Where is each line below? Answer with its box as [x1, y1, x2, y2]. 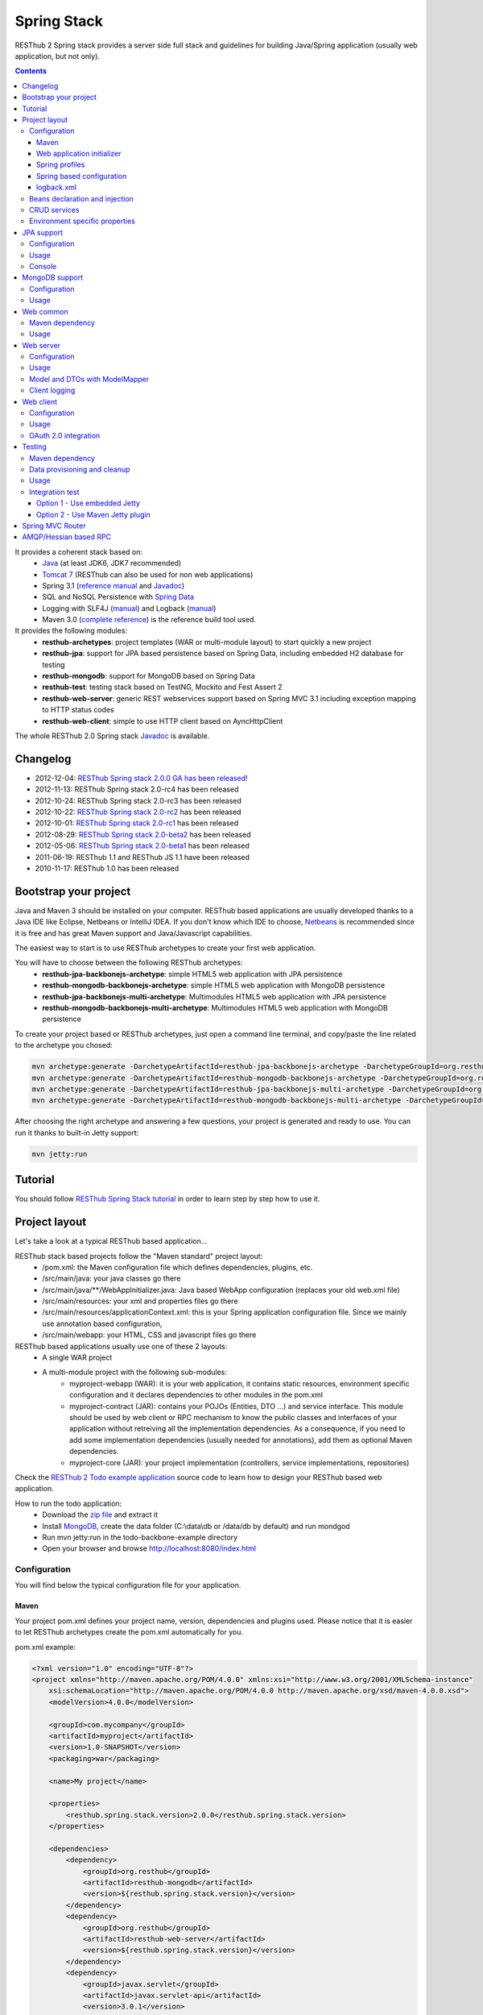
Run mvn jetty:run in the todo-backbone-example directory [42, 1532, 238, 1542]
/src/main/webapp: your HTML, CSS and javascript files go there [42, 1330, 257, 1340]
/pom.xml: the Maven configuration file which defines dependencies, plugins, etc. [42, 1262, 313, 1272]
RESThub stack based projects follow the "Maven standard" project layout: [14, 1251, 263, 1261]
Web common [22, 306, 68, 316]
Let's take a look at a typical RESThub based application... [14, 1236, 208, 1246]
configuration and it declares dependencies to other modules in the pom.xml [69, 1390, 324, 1400]
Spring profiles [36, 160, 85, 169]
